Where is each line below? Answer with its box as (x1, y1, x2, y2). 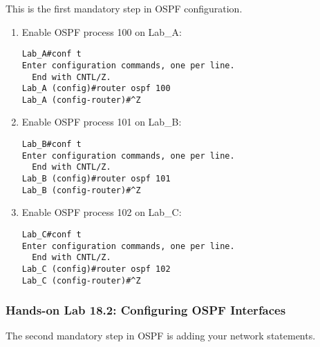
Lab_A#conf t (21, 49, 82, 59)
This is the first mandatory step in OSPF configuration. (6, 1, 243, 15)
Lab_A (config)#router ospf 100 (21, 83, 171, 94)
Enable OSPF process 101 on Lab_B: (21, 115, 182, 129)
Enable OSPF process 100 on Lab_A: (21, 24, 182, 39)
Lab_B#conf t (21, 139, 82, 150)
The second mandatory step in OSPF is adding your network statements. (6, 328, 316, 343)
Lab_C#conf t (21, 229, 82, 239)
